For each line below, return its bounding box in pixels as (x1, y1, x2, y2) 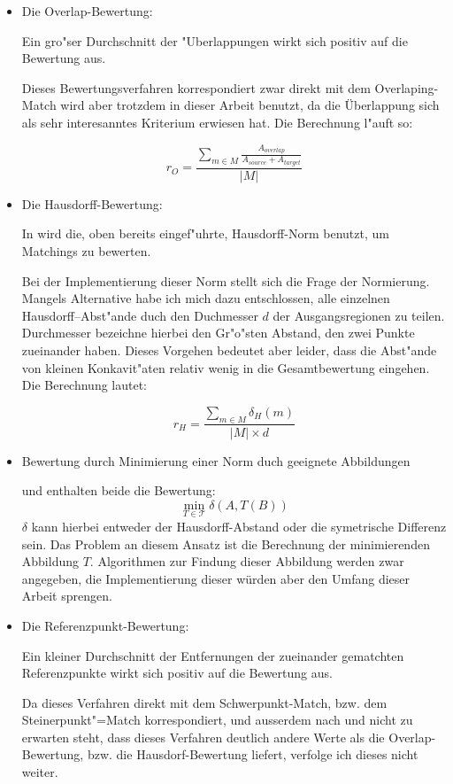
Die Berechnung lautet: (21, 376, 148, 394)
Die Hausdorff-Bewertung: (21, 194, 163, 213)
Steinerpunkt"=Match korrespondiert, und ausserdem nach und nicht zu (21, 710, 413, 729)
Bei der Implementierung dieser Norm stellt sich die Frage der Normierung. (21, 271, 430, 290)
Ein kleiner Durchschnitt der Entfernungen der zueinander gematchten (21, 646, 404, 664)
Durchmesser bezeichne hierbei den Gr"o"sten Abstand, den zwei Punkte (21, 323, 415, 342)
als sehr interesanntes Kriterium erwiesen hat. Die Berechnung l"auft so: (21, 113, 413, 131)
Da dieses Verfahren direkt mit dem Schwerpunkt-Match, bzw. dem (21, 693, 388, 711)
